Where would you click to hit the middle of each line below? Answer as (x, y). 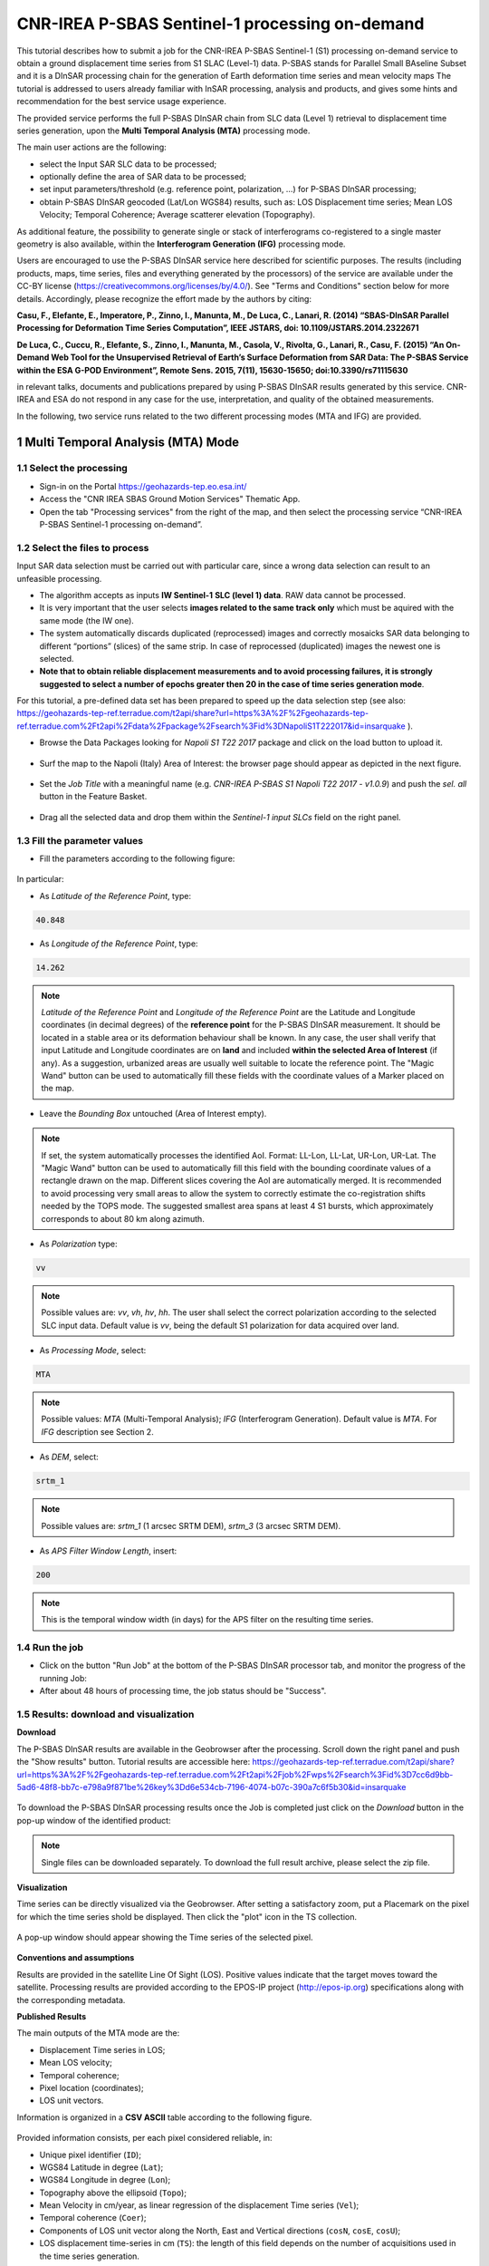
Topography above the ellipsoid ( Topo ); (113, 2193)
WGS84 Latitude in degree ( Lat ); (101, 2167)
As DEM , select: (69, 1457)
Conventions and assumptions (76, 1958)
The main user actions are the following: (91, 147)
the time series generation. (90, 2256)
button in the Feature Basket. (93, 797)
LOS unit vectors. (72, 2101)
